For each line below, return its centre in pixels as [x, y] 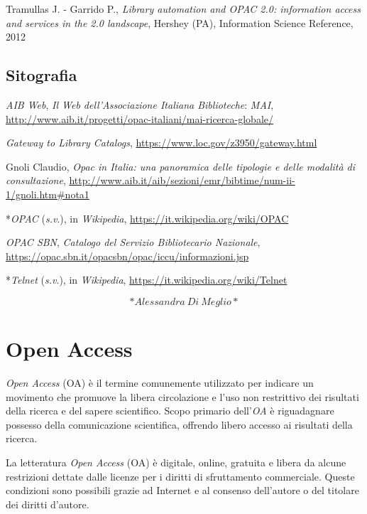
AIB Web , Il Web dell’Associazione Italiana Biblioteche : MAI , [140, 104]
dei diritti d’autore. [48, 504]
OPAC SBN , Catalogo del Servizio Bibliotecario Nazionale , [133, 242]
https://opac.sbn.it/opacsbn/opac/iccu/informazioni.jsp [127, 256]
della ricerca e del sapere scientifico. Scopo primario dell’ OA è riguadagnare [170, 411]
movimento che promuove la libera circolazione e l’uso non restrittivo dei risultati [182, 396]
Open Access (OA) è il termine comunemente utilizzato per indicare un [160, 383]
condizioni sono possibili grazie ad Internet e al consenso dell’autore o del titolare [182, 490]
